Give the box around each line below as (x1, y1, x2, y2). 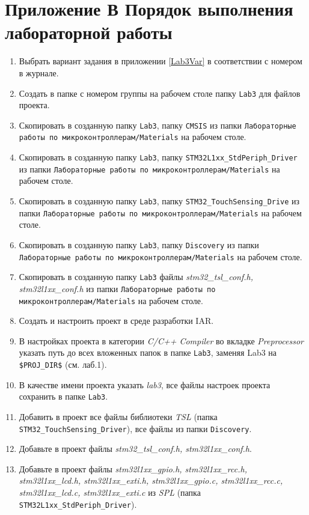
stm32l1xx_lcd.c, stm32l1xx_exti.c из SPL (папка (19, 486, 201, 498)
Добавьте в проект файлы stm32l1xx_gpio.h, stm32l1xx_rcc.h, (19, 462, 247, 475)
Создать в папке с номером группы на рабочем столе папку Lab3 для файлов (19, 87, 301, 99)
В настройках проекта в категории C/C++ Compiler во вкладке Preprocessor (19, 334, 304, 347)
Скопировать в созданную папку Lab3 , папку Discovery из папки (19, 238, 259, 251)
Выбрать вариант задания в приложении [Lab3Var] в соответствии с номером (19, 55, 302, 67)
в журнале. (19, 66, 59, 79)
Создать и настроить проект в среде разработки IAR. (19, 314, 214, 327)
